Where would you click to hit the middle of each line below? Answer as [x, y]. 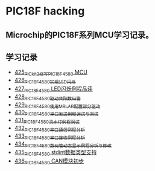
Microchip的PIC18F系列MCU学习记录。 [80, 35]
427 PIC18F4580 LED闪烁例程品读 [53, 89]
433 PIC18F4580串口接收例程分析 [50, 136]
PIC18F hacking [45, 11]
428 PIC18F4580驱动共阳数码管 [47, 97]
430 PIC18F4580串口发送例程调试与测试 [56, 113]
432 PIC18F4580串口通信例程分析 [50, 128]
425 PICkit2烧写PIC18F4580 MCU [51, 73]
